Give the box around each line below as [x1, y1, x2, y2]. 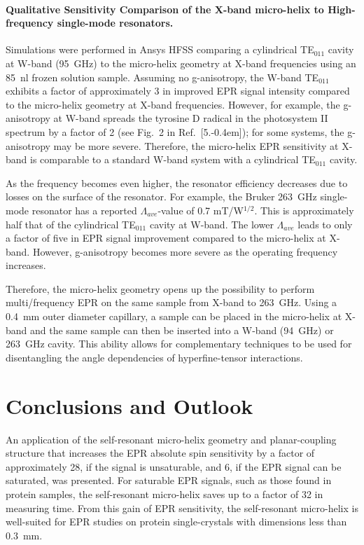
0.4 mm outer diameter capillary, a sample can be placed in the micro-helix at [6, 309, 342, 324]
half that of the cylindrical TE [6, 216, 136, 231]
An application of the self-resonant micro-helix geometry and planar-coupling [6, 432, 337, 446]
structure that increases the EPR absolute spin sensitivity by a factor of [6, 446, 315, 460]
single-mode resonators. [57, 15, 174, 30]
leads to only [297, 216, 353, 231]
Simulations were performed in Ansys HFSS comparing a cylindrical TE [6, 42, 314, 57]
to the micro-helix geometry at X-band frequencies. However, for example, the [6, 97, 340, 111]
